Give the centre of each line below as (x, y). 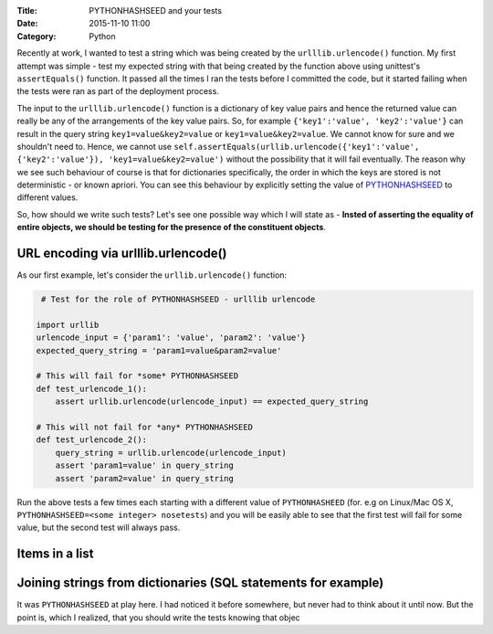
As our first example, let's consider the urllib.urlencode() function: (152, 275)
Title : (27, 11)
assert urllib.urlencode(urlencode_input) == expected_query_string (212, 402)
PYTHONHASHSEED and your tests (156, 11)
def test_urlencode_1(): (92, 389)
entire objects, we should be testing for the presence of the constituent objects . (171, 227)
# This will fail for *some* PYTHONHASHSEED (137, 376)
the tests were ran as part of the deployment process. (118, 91)
